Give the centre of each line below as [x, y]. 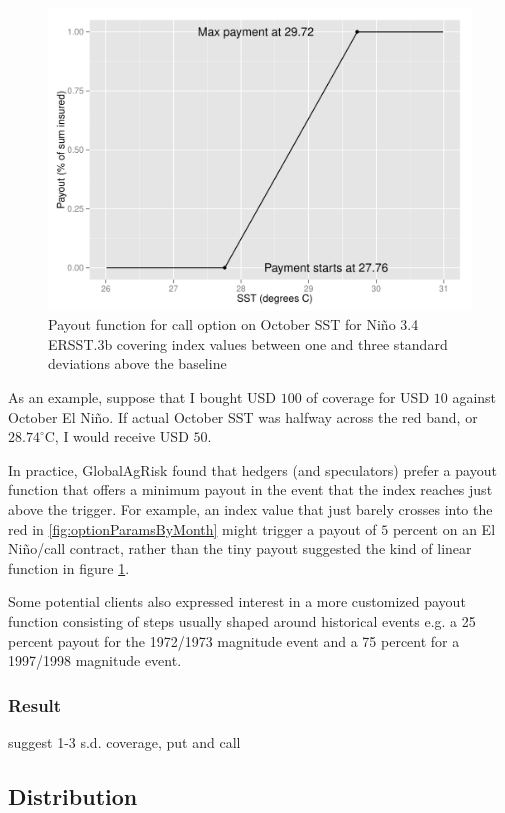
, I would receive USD [121, 436]
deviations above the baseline [137, 363]
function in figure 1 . [69, 567]
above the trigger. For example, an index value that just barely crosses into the [250, 509]
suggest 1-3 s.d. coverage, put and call [124, 741]
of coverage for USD [368, 397]
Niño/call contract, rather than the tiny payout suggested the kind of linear [240, 548]
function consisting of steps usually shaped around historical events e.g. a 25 [242, 620]
